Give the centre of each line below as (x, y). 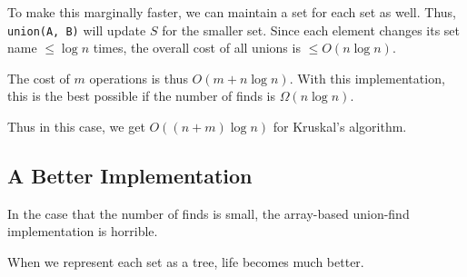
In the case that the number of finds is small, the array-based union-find (209, 213)
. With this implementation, (367, 78)
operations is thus (139, 78)
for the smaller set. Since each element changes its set (311, 30)
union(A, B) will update (77, 30)
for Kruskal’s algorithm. (340, 127)
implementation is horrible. (83, 231)
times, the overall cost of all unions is (197, 48)
